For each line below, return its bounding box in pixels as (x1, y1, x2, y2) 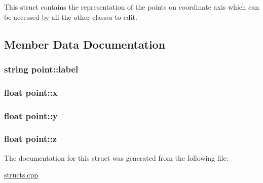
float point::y (4, 109, 58, 122)
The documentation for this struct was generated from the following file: (4, 152, 229, 163)
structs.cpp (4, 169, 39, 180)
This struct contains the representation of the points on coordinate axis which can (4, 2, 259, 12)
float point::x (4, 86, 58, 98)
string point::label (4, 62, 79, 75)
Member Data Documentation (4, 36, 166, 52)
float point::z (4, 132, 57, 145)
